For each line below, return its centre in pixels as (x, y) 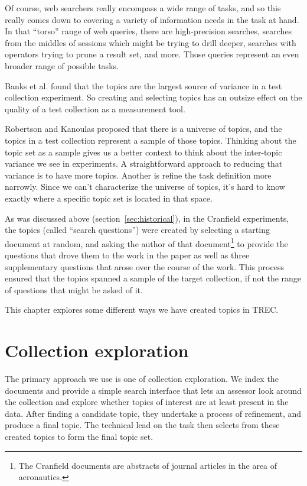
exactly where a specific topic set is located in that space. (109, 198)
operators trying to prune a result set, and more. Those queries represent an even (152, 54)
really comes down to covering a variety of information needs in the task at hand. (152, 19)
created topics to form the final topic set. (79, 436)
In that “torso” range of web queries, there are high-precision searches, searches (148, 31)
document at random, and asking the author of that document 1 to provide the (146, 242)
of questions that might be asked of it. (74, 289)
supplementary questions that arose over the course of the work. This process (144, 266)
